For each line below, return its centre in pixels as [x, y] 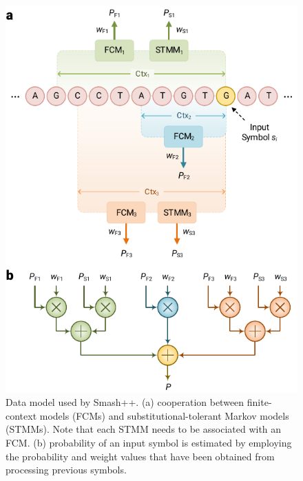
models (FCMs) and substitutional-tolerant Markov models [164, 415]
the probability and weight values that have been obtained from [140, 456]
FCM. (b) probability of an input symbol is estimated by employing [149, 443]
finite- [259, 402]
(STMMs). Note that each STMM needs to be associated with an [144, 429]
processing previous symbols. [66, 470]
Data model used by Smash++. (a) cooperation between [125, 402]
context [21, 415]
